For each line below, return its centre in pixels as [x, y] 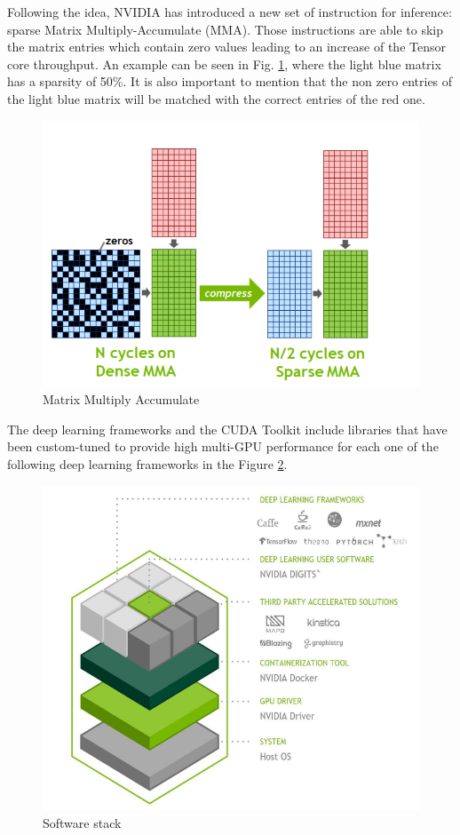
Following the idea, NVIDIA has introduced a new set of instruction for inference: [230, 12]
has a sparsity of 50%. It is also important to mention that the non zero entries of [230, 81]
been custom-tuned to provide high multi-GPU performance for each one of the [223, 446]
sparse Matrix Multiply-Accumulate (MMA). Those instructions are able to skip [226, 29]
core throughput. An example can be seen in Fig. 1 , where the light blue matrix [224, 64]
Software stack [82, 823]
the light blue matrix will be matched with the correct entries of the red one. [216, 98]
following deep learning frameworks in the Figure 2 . [147, 464]
